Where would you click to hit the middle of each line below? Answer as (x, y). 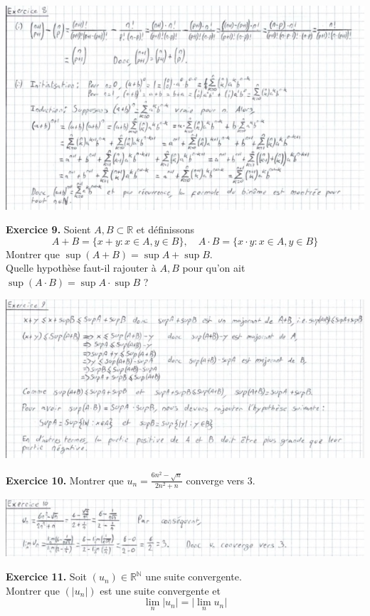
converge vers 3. (221, 480)
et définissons (165, 229)
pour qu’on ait (214, 268)
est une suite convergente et (160, 590)
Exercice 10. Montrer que (65, 480)
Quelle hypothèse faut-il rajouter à (81, 268)
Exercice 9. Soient (48, 229)
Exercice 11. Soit (46, 577)
